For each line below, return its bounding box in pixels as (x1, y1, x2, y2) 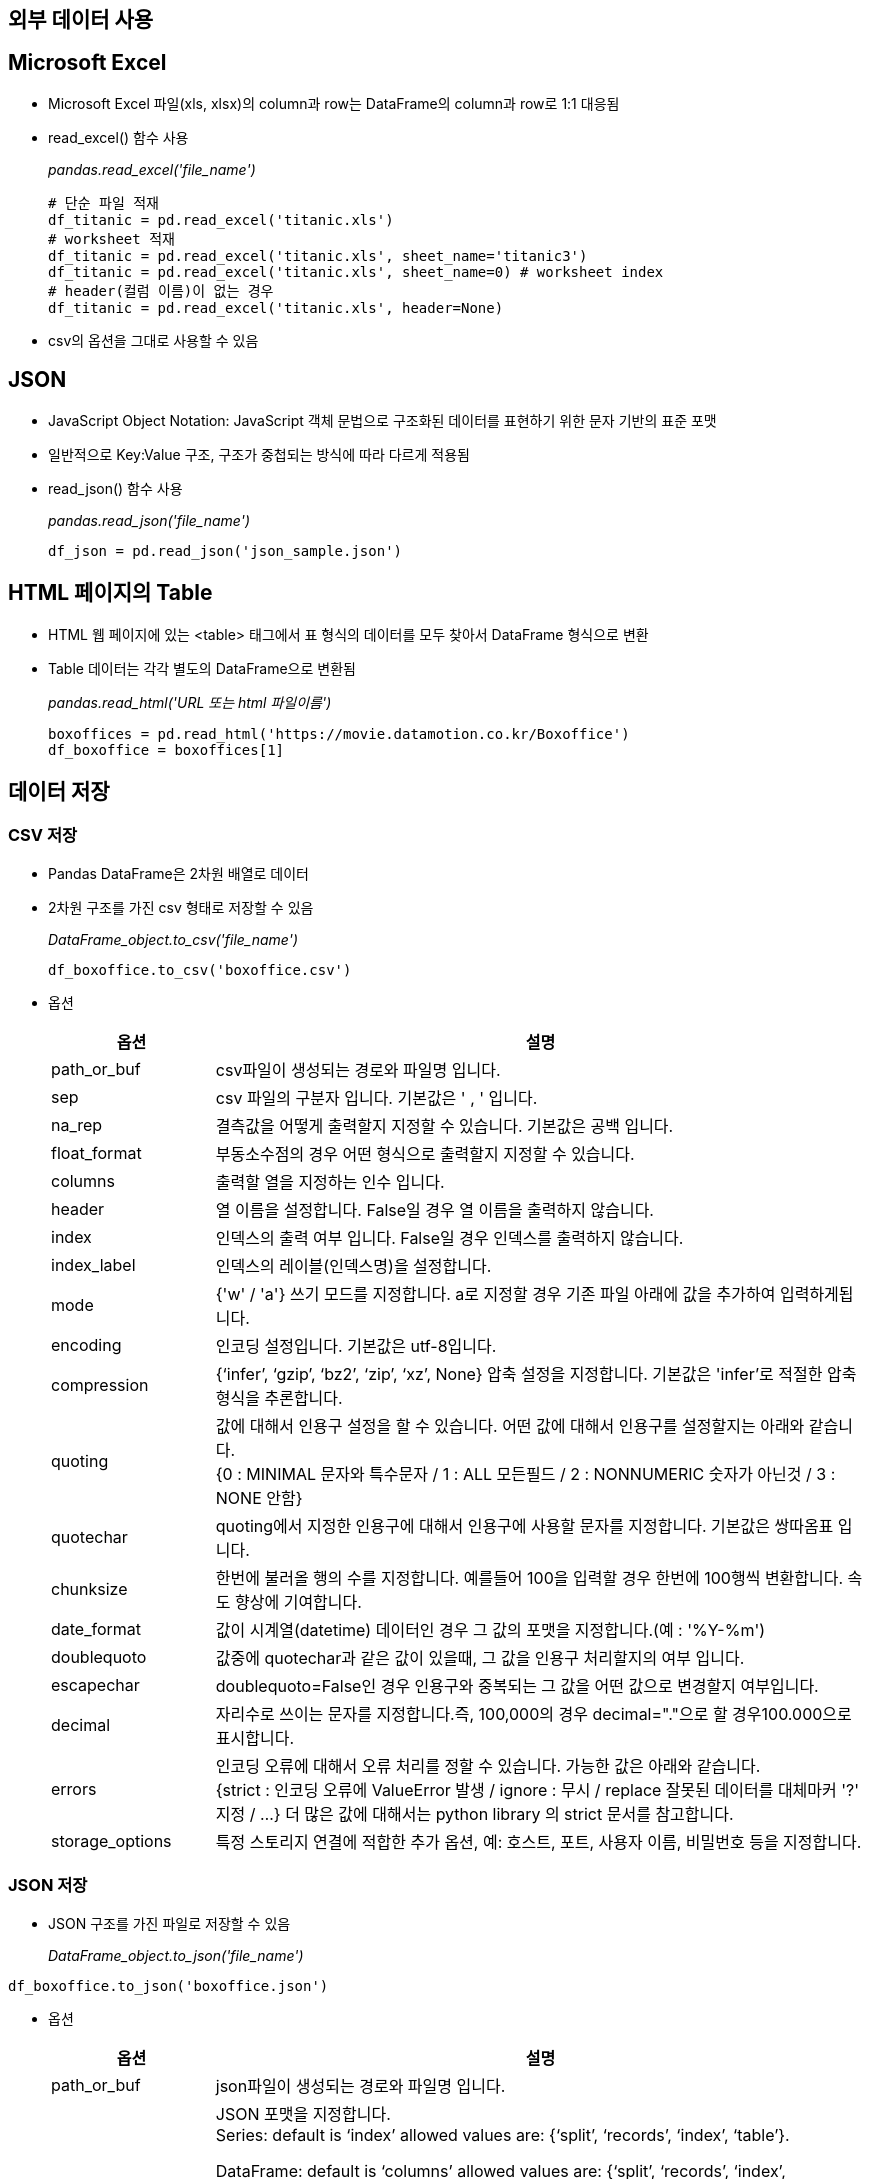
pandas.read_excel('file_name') (48, 160, 256, 178)
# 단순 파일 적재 (48, 194, 159, 211)
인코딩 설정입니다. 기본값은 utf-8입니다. (215, 1335, 497, 1356)
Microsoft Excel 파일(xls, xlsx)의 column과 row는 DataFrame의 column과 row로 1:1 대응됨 (48, 94, 620, 112)
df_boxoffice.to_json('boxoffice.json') (8, 1977, 329, 1994)
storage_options (51, 1830, 172, 1851)
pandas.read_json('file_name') (48, 511, 251, 529)
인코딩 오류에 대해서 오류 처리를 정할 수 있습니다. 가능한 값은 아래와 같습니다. (215, 1755, 761, 1776)
